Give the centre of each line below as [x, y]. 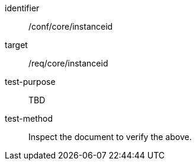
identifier [22, 8]
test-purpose [30, 82]
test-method [29, 118]
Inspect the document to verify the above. [110, 137]
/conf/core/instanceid [71, 26]
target [16, 45]
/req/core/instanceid [68, 63]
